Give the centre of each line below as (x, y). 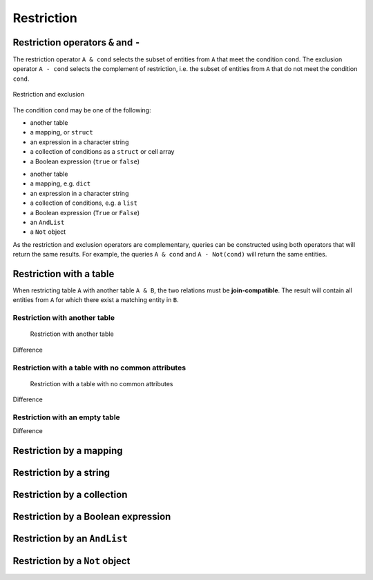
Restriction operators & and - (77, 42)
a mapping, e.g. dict (60, 183)
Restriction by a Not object (71, 561)
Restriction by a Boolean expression (92, 517)
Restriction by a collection (70, 495)
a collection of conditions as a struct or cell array (102, 152)
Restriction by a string (61, 473)
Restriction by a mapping (68, 451)
